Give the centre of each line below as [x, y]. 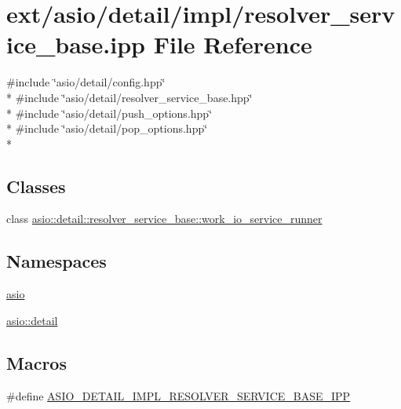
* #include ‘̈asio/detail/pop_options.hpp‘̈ [107, 128]
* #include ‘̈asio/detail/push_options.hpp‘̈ [109, 113]
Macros [36, 362]
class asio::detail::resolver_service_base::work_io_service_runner [164, 219]
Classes [36, 186]
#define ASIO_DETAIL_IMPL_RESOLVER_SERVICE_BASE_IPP [179, 395]
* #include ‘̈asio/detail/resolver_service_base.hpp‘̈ [129, 97]
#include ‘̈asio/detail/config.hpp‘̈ [86, 82]
